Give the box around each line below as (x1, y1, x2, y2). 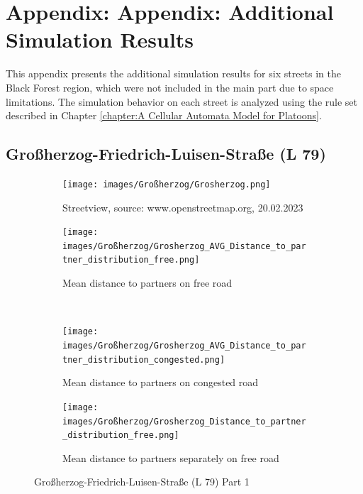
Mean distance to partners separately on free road (62, 450, 279, 465)
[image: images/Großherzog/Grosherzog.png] (62, 179, 271, 190)
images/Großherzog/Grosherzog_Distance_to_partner (62, 416, 306, 427)
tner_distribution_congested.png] (62, 354, 225, 365)
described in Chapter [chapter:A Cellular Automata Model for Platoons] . (6, 108, 322, 123)
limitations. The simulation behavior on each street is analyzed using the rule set (6, 94, 358, 109)
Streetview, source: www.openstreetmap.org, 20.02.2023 (62, 199, 303, 214)
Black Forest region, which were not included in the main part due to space (6, 79, 334, 94)
